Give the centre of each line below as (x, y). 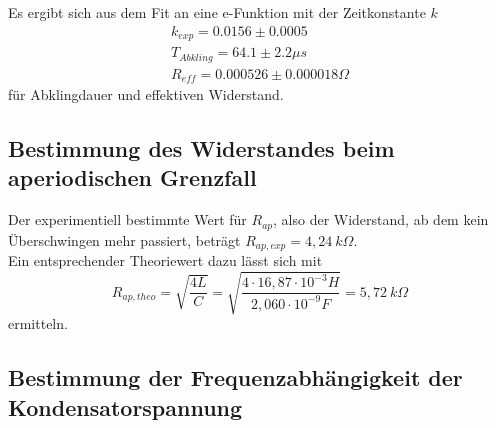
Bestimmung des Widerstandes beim (201, 148)
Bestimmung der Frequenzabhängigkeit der (235, 377)
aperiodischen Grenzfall (132, 177)
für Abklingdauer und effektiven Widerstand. (146, 94)
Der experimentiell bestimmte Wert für (127, 219)
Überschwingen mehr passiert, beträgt (124, 239)
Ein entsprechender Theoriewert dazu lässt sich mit (165, 260)
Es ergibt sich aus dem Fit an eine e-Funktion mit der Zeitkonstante (217, 12)
